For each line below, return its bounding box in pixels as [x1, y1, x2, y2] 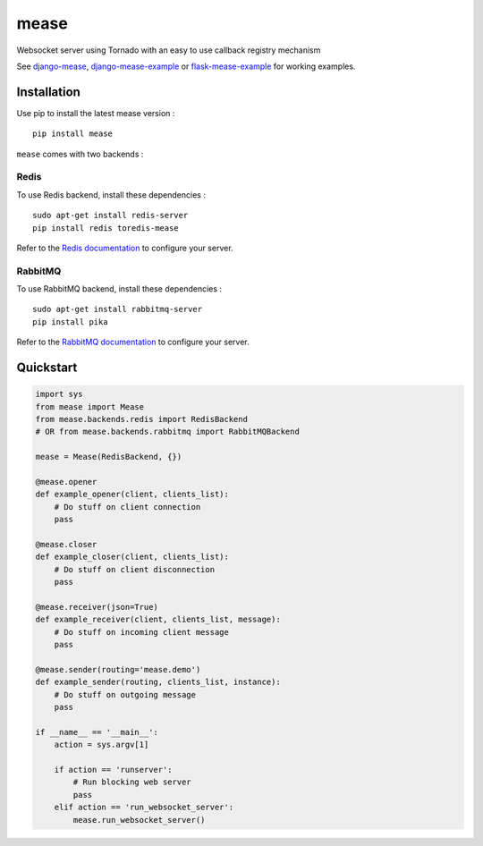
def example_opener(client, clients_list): [35, 489, 230, 500]
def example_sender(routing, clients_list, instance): [35, 677, 281, 688]
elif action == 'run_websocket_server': [54, 802, 234, 813]
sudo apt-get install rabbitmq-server [32, 304, 203, 315]
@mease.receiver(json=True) [35, 602, 158, 612]
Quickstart [16, 360, 78, 376]
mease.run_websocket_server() [72, 815, 206, 825]
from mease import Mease [35, 402, 145, 411]
